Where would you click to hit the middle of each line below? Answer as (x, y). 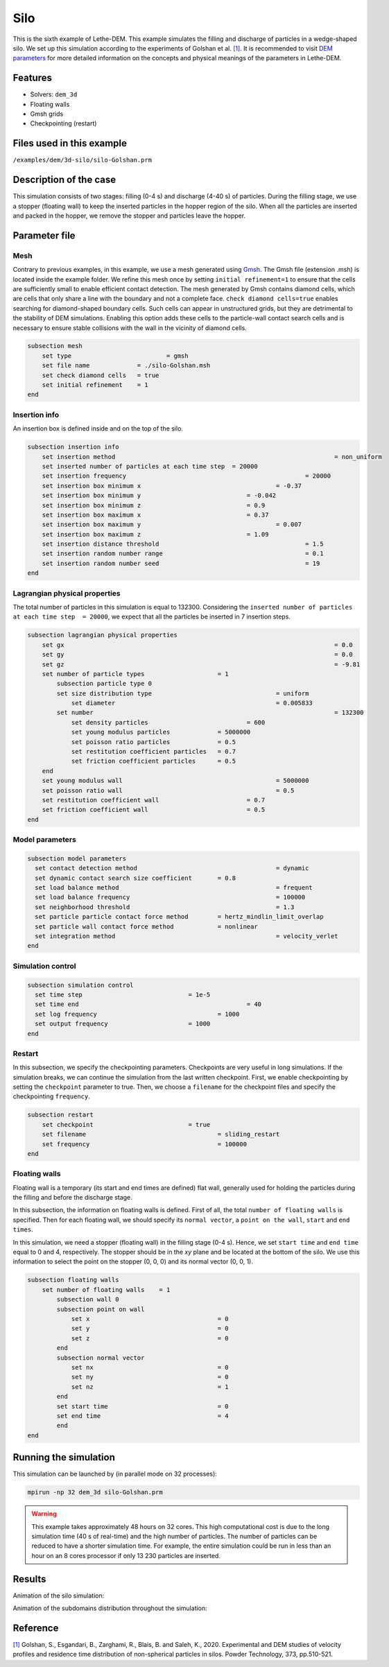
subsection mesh (55, 346)
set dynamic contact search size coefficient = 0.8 (136, 878)
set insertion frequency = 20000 (187, 476)
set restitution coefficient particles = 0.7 (154, 752)
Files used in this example (70, 143)
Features (32, 78)
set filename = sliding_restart (161, 1134)
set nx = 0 (150, 1367)
